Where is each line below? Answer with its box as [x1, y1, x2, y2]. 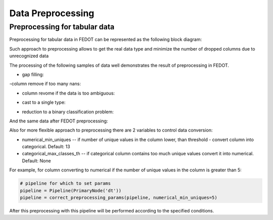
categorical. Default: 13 [22, 144, 70, 150]
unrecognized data [9, 53, 49, 59]
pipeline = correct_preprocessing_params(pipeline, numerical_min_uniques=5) [20, 195, 217, 201]
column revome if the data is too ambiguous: [22, 90, 115, 96]
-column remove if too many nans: [9, 81, 81, 87]
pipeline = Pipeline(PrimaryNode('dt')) [20, 188, 121, 193]
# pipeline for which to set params [20, 181, 111, 187]
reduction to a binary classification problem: [22, 109, 114, 115]
